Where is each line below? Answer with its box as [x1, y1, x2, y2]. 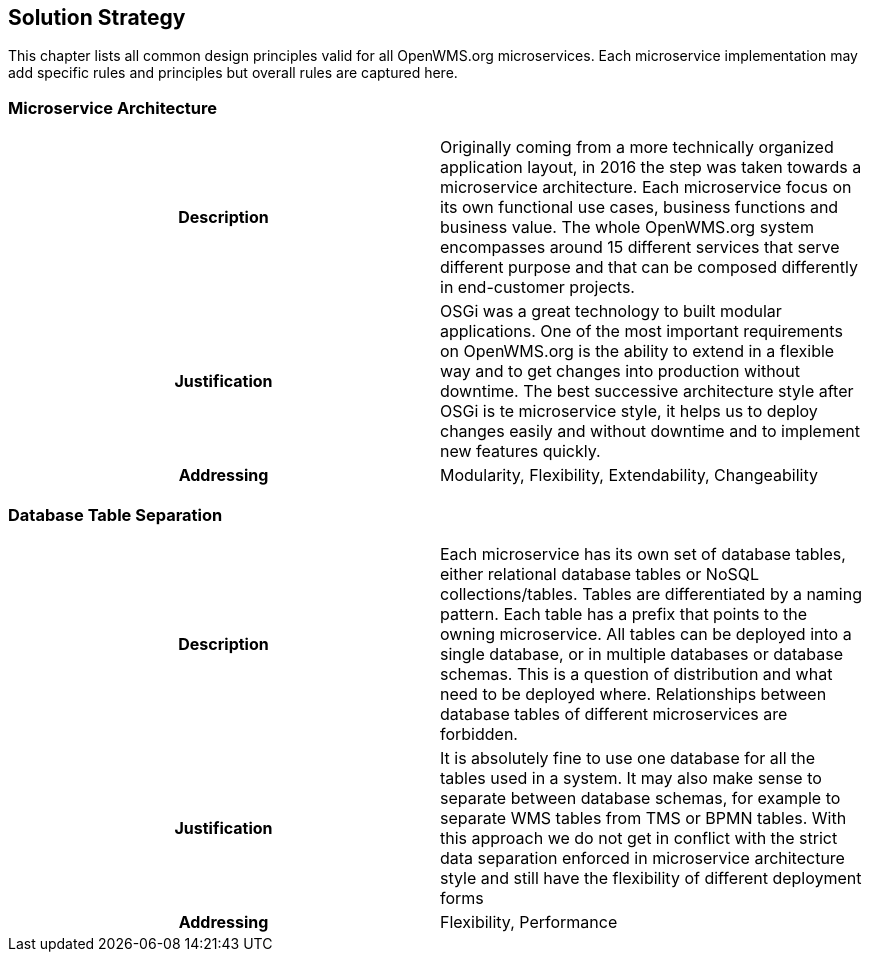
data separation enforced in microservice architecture [440, 847, 845, 868]
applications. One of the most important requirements [440, 321, 843, 342]
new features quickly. [440, 441, 601, 462]
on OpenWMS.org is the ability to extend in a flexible [440, 341, 835, 362]
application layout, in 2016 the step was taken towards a [440, 157, 862, 178]
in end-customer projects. [440, 277, 635, 298]
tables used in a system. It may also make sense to [440, 767, 822, 788]
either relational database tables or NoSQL [440, 563, 760, 584]
